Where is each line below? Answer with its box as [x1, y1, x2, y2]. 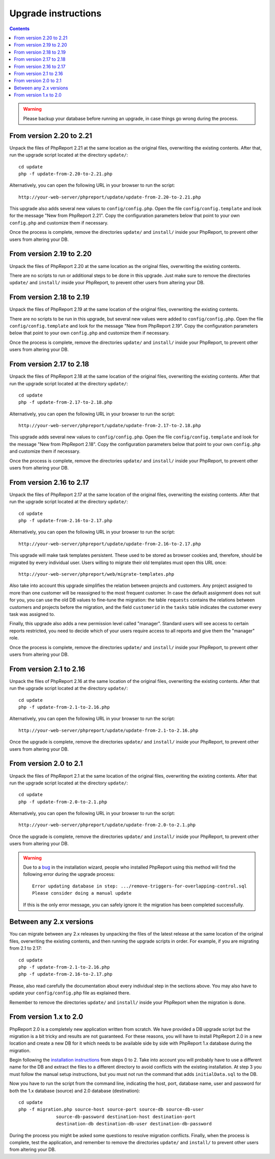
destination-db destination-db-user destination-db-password [56, 1121, 212, 1127]
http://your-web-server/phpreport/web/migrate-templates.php [18, 572, 174, 577]
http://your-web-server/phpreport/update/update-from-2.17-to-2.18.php [18, 423, 201, 429]
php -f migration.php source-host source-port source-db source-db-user [18, 1106, 204, 1113]
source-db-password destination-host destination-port [56, 1114, 196, 1120]
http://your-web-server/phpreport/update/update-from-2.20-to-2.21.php [18, 194, 201, 200]
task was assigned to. [9, 611, 56, 617]
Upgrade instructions [9, 8, 102, 19]
